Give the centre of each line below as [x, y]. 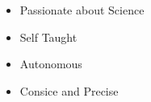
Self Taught [48, 37]
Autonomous [51, 64]
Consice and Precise [69, 90]
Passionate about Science [82, 10]
